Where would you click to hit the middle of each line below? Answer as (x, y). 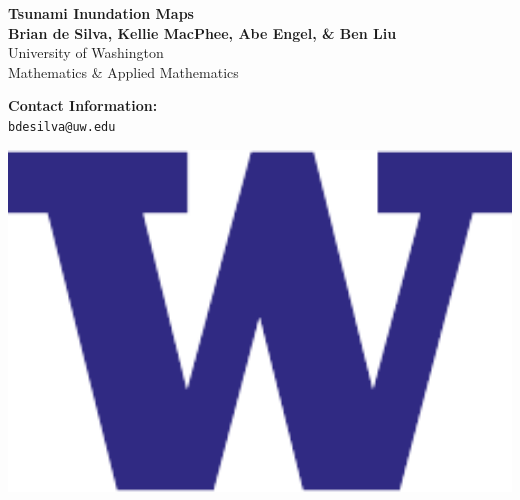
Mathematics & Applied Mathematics (123, 71)
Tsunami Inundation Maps (101, 13)
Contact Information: (83, 105)
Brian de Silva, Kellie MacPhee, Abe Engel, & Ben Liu (202, 32)
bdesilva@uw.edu (62, 126)
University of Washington (86, 52)
